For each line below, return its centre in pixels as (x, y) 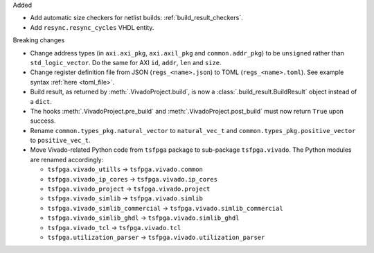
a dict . (41, 101)
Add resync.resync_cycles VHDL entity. (92, 27)
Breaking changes (39, 40)
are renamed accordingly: (67, 159)
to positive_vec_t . (60, 140)
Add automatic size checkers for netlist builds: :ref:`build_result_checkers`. (136, 18)
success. (43, 121)
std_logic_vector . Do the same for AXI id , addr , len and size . (126, 62)
